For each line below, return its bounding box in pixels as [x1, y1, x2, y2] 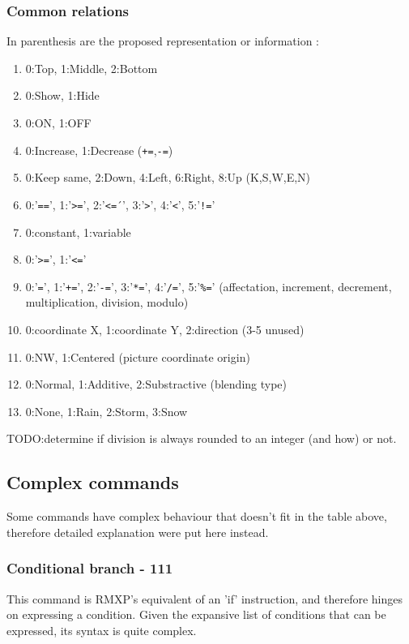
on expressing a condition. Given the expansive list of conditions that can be [6, 606, 386, 623]
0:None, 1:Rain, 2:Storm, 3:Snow [25, 402, 188, 419]
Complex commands [6, 470, 179, 495]
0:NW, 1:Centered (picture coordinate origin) [25, 348, 250, 365]
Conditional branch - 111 [6, 558, 173, 578]
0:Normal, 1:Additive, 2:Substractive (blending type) [25, 376, 288, 393]
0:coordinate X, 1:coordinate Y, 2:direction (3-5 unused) [25, 321, 305, 337]
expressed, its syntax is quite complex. [6, 621, 197, 638]
